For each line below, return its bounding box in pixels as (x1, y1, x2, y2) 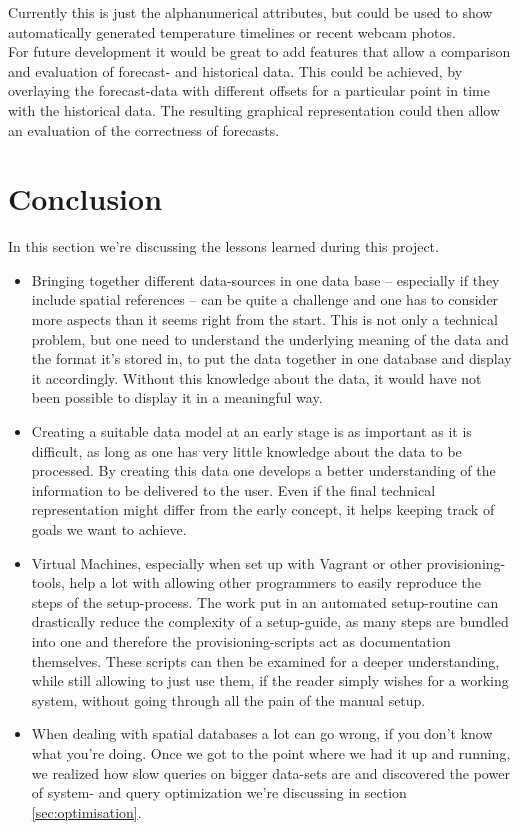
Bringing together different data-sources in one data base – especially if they (31, 269, 500, 290)
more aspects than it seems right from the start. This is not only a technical (31, 309, 498, 330)
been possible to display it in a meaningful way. (31, 387, 323, 408)
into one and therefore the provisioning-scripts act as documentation (31, 630, 451, 651)
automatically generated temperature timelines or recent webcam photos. (8, 21, 456, 42)
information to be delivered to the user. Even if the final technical (31, 479, 436, 500)
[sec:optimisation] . (31, 801, 142, 822)
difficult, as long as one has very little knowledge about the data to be (31, 440, 462, 461)
